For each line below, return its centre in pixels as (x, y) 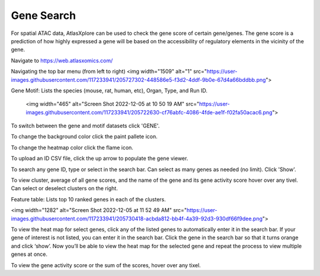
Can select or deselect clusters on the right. (64, 188)
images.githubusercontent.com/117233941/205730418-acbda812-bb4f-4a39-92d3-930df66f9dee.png (137, 219)
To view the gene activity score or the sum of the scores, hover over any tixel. (106, 265)
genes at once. (29, 254)
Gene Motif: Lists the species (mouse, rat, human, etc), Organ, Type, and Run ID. (109, 90)
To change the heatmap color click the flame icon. (72, 147)
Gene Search (44, 15)
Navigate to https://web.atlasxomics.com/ (62, 60)
